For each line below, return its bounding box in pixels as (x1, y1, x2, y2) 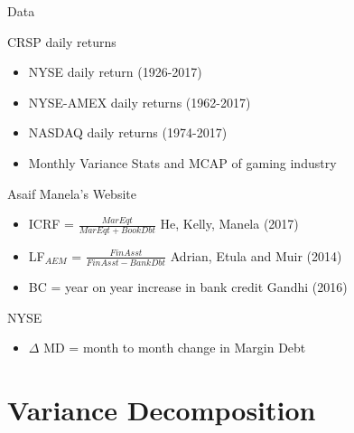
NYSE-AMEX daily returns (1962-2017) (28, 92, 251, 111)
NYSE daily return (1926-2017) (28, 62, 202, 81)
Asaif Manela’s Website (7, 184, 136, 202)
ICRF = (28, 214, 74, 233)
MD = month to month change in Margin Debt (43, 338, 306, 357)
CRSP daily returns (7, 32, 116, 51)
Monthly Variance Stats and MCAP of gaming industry (28, 153, 337, 172)
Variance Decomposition (7, 391, 316, 428)
